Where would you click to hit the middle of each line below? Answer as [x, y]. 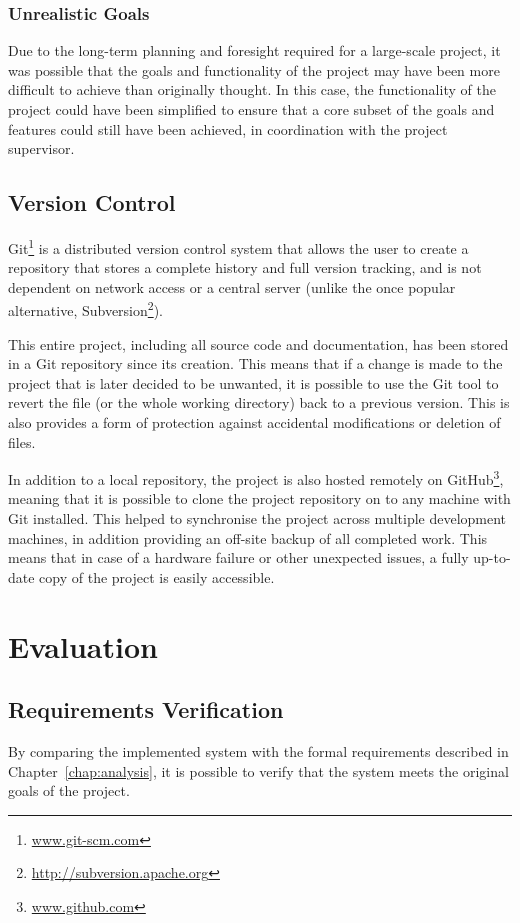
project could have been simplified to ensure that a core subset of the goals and [251, 109]
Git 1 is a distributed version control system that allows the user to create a [238, 246]
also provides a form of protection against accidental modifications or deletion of [254, 422]
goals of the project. [69, 790]
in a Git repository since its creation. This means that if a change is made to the [255, 363]
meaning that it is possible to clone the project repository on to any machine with [259, 498]
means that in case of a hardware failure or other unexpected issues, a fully [238, 557]
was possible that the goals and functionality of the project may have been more [254, 69]
